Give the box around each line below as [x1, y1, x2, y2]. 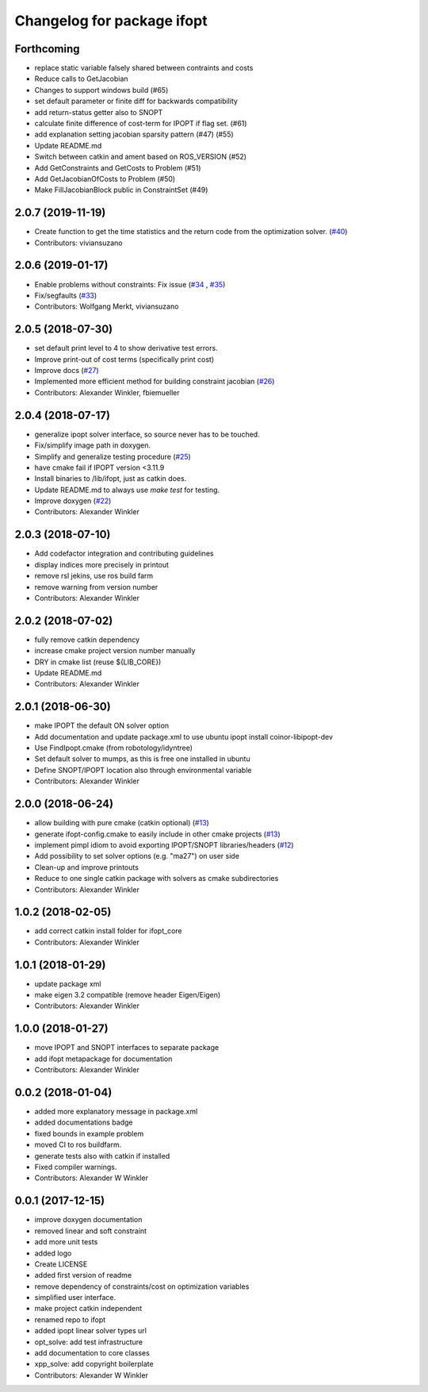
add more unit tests [34, 1237, 98, 1247]
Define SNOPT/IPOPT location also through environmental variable [34, 765, 252, 775]
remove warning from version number [34, 582, 159, 591]
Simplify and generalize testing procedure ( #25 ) [34, 452, 192, 461]
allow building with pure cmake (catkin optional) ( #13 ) [34, 818, 209, 828]
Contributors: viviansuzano [34, 238, 123, 248]
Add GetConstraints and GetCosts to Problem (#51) [34, 163, 201, 172]
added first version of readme [34, 1271, 132, 1280]
